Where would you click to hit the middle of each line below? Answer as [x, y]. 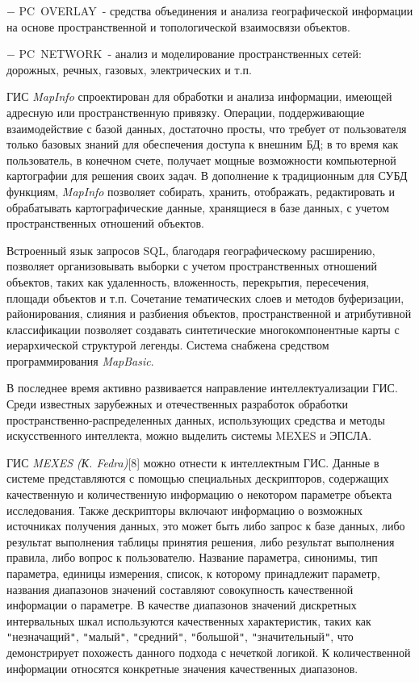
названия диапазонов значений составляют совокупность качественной [180, 589]
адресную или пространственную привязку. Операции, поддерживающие [186, 112]
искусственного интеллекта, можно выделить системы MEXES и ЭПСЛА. [189, 435]
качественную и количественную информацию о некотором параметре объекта [199, 494]
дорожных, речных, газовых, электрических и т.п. [129, 69]
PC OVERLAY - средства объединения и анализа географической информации [216, 10]
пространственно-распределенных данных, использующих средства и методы [196, 419]
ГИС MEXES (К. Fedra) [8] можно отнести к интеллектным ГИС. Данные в [193, 462]
